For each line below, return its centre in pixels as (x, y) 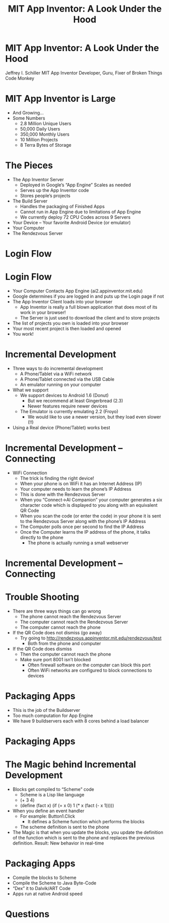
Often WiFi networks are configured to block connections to (90, 670)
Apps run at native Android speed (47, 894)
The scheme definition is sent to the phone (65, 827)
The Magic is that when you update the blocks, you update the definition (88, 832)
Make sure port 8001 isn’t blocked (55, 659)
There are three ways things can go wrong (57, 611)
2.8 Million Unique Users (46, 123)
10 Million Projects (39, 139)
